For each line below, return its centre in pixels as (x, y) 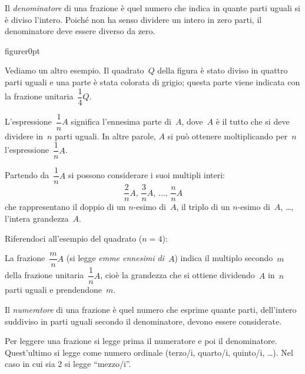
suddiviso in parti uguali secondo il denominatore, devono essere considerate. (143, 321)
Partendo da (27, 175)
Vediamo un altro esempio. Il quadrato (74, 70)
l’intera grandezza (37, 218)
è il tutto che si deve (253, 121)
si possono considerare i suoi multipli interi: (147, 175)
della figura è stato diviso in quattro (223, 70)
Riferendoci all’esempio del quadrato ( (74, 238)
